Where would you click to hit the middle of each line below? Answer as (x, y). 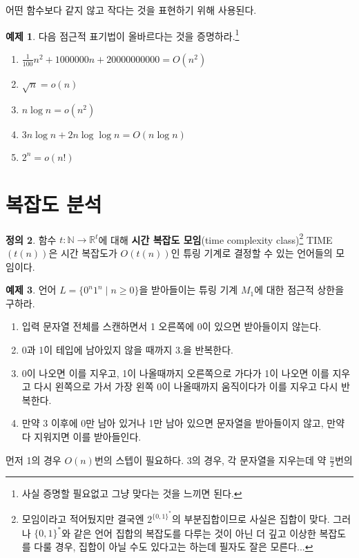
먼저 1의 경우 (33, 460)
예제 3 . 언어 (31, 290)
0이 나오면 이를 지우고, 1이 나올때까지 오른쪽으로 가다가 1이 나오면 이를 (175, 373)
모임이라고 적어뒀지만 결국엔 (83, 519)
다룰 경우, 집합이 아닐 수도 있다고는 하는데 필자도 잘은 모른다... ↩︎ (174, 546)
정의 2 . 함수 (31, 239)
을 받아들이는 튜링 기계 (188, 290)
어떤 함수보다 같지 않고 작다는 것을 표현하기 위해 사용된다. (131, 10)
